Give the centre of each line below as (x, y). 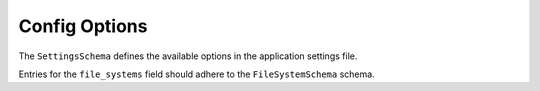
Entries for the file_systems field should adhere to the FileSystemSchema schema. (196, 74)
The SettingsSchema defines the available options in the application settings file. (188, 56)
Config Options (83, 26)
